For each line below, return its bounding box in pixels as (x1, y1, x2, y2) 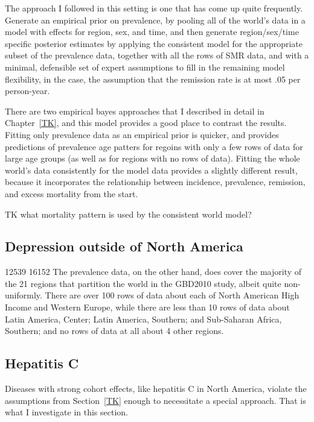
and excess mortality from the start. (5, 187, 138, 200)
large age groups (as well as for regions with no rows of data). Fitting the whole (5, 152, 300, 165)
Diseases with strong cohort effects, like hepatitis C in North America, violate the (5, 382, 307, 395)
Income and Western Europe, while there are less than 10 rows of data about (5, 301, 290, 313)
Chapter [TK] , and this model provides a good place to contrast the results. (5, 116, 287, 129)
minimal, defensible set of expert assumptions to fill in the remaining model (5, 60, 285, 73)
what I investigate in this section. (5, 406, 128, 418)
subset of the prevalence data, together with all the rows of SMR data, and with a (5, 49, 309, 61)
